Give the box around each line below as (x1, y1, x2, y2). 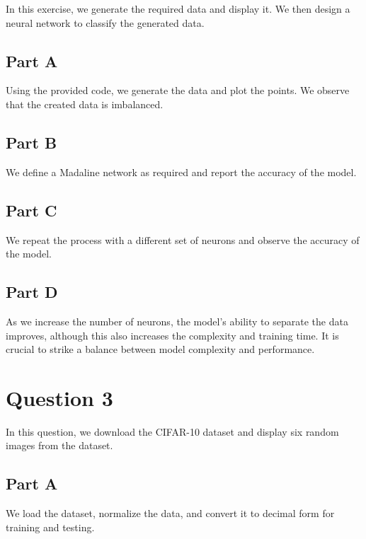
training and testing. (6, 519, 95, 534)
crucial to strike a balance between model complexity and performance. (6, 342, 315, 357)
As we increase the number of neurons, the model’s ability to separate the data (6, 313, 348, 328)
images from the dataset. (6, 438, 113, 453)
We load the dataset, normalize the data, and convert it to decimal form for (6, 506, 335, 521)
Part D (6, 281, 58, 303)
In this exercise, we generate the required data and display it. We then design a (6, 1, 350, 16)
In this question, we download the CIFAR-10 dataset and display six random (6, 424, 339, 439)
